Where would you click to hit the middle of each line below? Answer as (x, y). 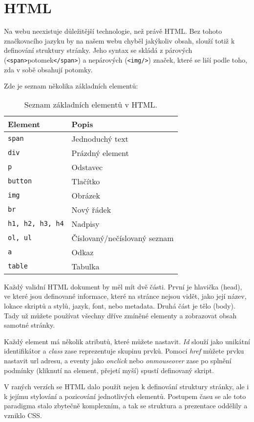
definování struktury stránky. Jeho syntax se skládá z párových (98, 50)
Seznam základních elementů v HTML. (91, 104)
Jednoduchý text (100, 138)
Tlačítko (86, 181)
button (20, 181)
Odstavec (87, 167)
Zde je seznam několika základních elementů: (71, 86)
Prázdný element (100, 153)
